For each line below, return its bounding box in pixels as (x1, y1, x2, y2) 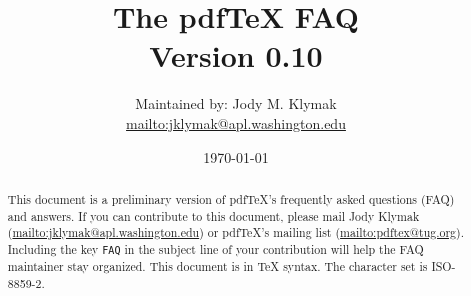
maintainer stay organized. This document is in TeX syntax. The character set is (7, 258, 428, 274)
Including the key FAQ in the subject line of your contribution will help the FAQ (7, 240, 424, 257)
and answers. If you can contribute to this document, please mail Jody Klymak (7, 207, 420, 224)
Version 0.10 (149, 35, 323, 76)
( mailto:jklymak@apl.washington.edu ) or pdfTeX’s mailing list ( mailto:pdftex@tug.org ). (7, 224, 465, 241)
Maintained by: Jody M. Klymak (135, 93, 337, 114)
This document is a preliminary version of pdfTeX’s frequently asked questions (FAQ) (7, 190, 455, 207)
